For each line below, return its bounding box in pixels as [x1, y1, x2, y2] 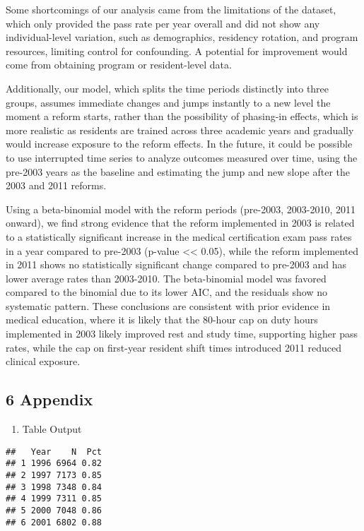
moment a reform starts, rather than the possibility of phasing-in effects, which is [6, 109, 358, 124]
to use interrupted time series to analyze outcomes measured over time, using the [6, 150, 358, 165]
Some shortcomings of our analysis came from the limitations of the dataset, [6, 2, 336, 16]
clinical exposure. [6, 354, 81, 369]
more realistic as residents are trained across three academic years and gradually [6, 122, 354, 137]
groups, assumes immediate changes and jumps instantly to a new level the [6, 95, 331, 109]
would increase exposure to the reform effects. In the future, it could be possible [6, 136, 353, 151]
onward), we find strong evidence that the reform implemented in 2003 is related [6, 215, 355, 230]
